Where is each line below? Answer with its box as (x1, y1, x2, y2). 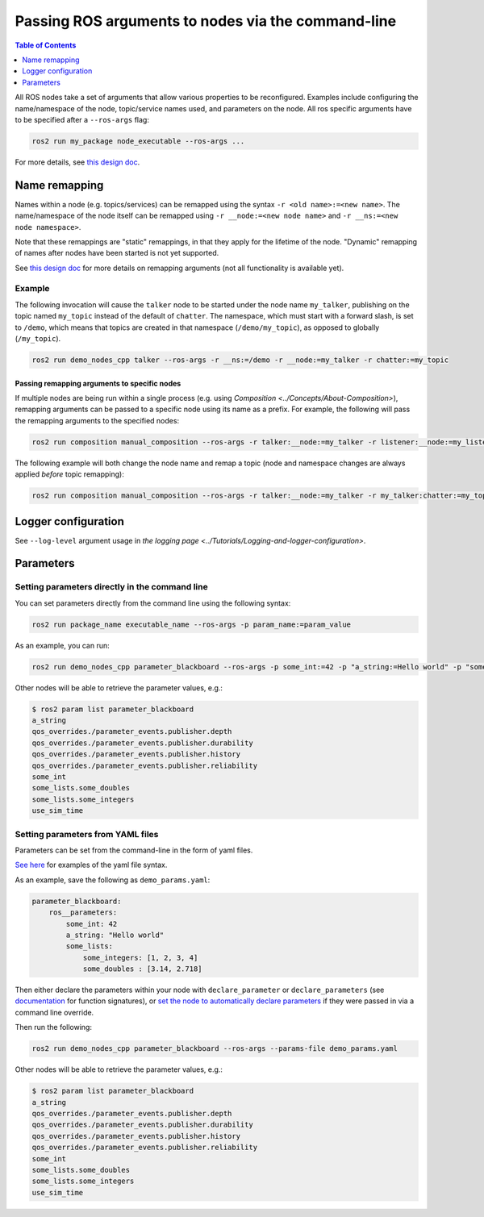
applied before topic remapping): (15, 469, 124, 479)
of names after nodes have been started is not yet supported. (15, 248, 219, 258)
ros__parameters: (48, 908, 118, 917)
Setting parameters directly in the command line (15, 581, 209, 593)
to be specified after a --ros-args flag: (15, 115, 149, 124)
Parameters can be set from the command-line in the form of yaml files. (15, 845, 253, 855)
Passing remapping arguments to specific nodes (15, 378, 181, 388)
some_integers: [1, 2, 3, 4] (82, 952, 198, 962)
